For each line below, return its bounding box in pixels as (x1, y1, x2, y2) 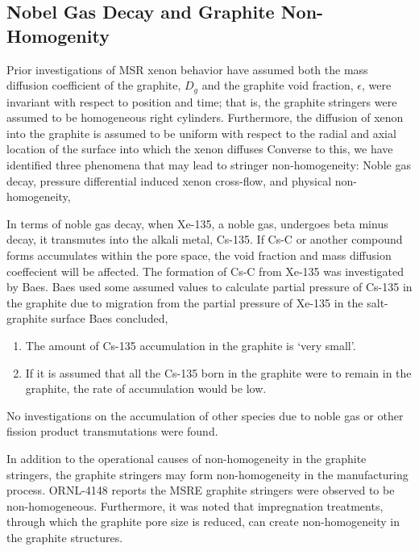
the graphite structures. (6, 528, 123, 545)
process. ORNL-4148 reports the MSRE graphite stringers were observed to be (6, 482, 395, 499)
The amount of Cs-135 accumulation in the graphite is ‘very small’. (25, 336, 356, 353)
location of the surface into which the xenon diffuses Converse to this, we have (6, 140, 393, 157)
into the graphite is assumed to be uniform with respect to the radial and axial (6, 124, 396, 141)
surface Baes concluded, (51, 310, 168, 327)
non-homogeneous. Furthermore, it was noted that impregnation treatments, (6, 497, 384, 514)
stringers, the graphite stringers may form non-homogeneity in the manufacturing (6, 465, 409, 482)
